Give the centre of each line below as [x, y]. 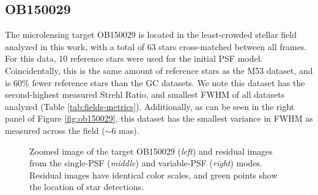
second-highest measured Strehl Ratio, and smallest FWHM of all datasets [145, 94]
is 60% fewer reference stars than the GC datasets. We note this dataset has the [155, 82]
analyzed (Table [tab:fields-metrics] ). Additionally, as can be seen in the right [150, 106]
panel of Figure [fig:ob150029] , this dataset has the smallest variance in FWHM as [159, 118]
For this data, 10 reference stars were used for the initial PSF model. [134, 58]
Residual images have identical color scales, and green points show [153, 175]
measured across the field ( [55, 130]
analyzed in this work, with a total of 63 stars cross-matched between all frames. [156, 46]
